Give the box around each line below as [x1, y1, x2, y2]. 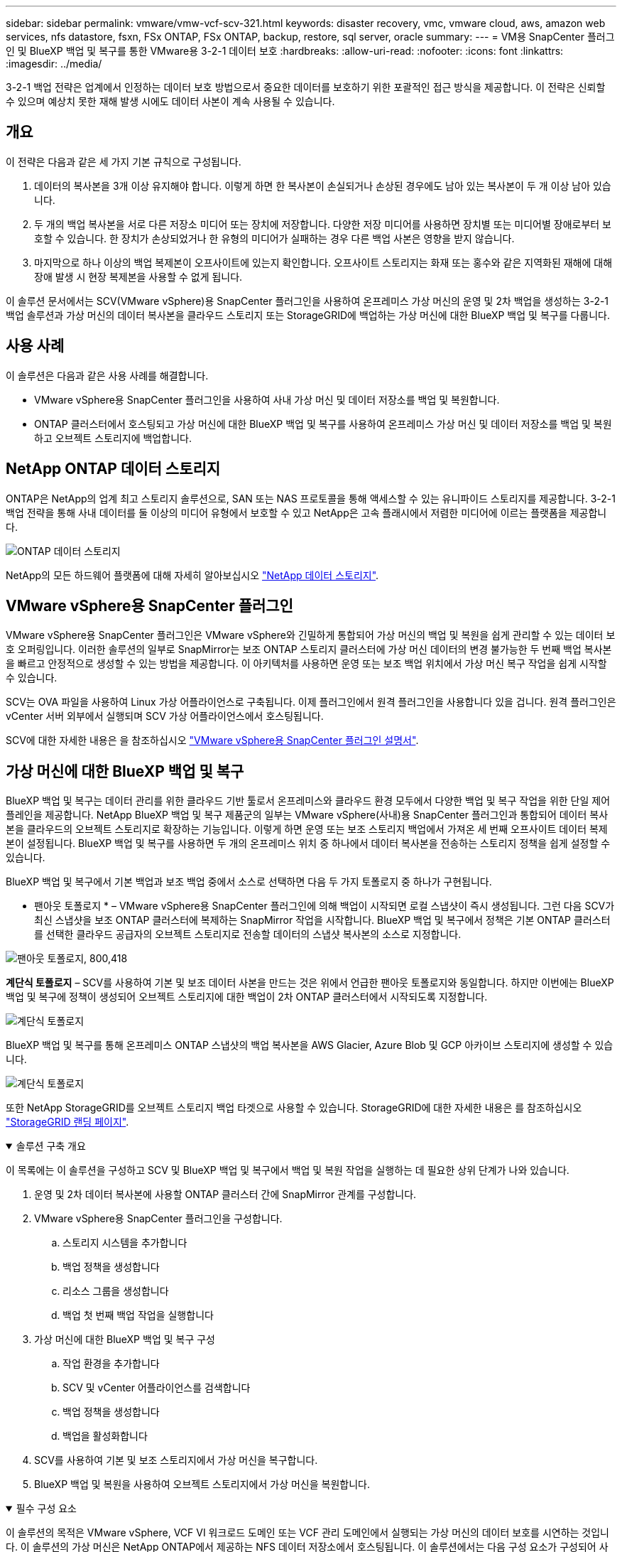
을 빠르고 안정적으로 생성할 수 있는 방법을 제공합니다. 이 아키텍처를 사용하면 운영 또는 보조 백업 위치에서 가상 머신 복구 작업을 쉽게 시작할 [6, 657, 607, 670]
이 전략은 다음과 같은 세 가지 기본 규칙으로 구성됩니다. [6, 155, 241, 168]
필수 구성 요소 [16, 1502, 77, 1515]
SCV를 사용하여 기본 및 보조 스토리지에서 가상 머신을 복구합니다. [34, 1454, 318, 1467]
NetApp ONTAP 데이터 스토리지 [6, 460, 221, 478]
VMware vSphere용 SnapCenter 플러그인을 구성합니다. [34, 1212, 283, 1225]
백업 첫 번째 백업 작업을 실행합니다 [62, 1309, 214, 1322]
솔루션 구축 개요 [16, 1140, 86, 1153]
